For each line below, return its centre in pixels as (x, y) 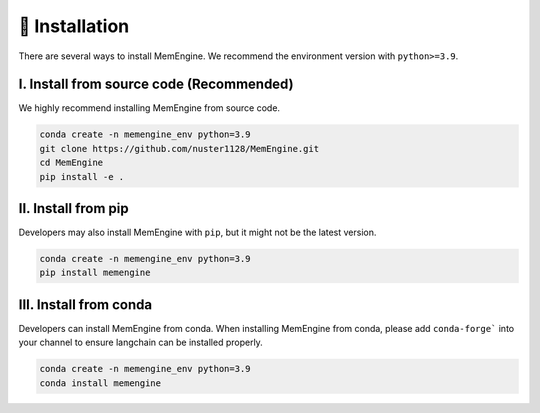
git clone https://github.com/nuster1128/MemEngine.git (179, 148)
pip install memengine (95, 273)
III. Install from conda (85, 304)
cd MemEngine (71, 163)
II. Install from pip (73, 208)
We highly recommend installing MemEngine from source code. (149, 108)
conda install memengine (100, 383)
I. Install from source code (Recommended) (156, 84)
